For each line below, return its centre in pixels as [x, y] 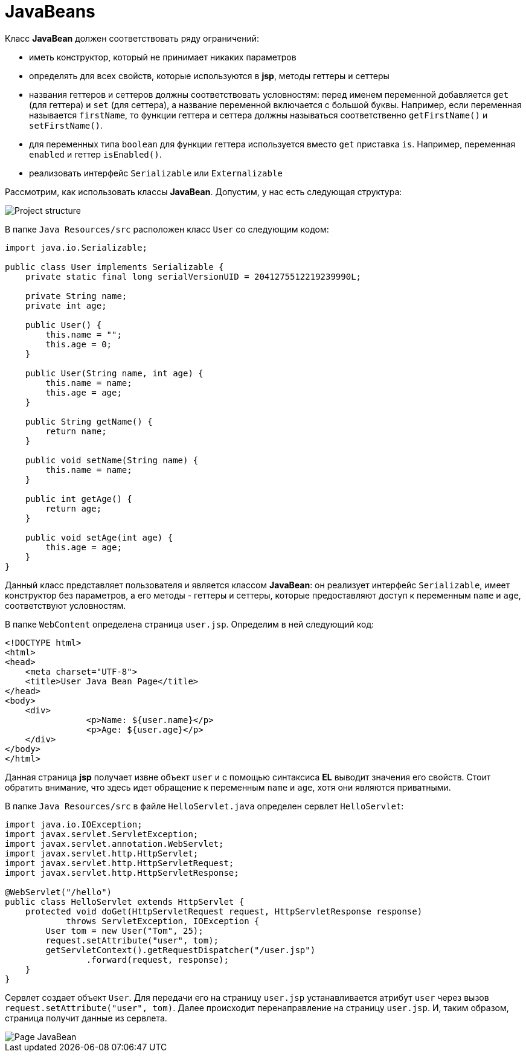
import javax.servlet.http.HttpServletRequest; [120, 863]
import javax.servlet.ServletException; [102, 834]
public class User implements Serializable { [114, 267]
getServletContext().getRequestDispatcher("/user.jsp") [181, 950]
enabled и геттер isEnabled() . [95, 154]
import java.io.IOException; [74, 824]
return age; [74, 508]
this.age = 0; [79, 344]
